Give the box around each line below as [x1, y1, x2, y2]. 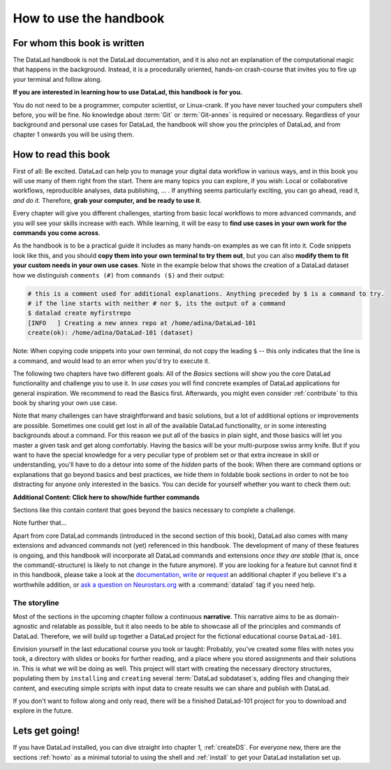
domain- [314, 612, 339, 620]
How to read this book [13, 148, 111, 160]
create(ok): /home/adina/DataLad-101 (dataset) [27, 329, 193, 337]
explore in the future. [13, 706, 73, 715]
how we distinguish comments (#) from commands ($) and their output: [13, 271, 225, 279]
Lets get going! [13, 725, 80, 737]
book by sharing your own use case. [13, 399, 118, 407]
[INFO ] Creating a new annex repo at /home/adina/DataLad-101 [27, 319, 256, 327]
